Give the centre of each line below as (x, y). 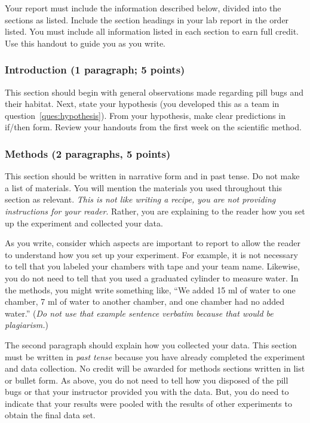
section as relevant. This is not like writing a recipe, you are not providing (140, 199)
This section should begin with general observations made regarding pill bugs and (154, 92)
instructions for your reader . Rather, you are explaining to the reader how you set (155, 211)
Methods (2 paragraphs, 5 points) (88, 153)
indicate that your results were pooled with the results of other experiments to (148, 403)
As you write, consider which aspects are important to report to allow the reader (153, 243)
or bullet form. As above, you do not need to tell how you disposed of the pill (147, 380)
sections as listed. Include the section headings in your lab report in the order (147, 19)
